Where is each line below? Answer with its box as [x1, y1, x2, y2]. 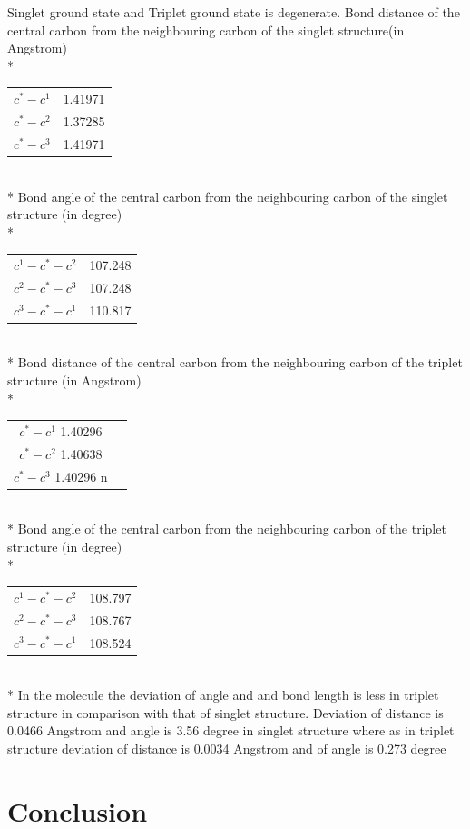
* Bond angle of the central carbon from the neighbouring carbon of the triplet [7, 519, 446, 538]
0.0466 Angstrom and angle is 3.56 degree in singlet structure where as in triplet [7, 721, 455, 740]
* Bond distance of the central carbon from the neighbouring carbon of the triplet [7, 353, 463, 372]
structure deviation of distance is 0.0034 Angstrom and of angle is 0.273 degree [7, 739, 446, 757]
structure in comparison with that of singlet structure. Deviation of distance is [7, 703, 444, 722]
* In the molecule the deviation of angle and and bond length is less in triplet [7, 685, 439, 704]
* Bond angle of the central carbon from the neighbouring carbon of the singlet [7, 186, 448, 205]
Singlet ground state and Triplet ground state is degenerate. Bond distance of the [7, 3, 460, 21]
